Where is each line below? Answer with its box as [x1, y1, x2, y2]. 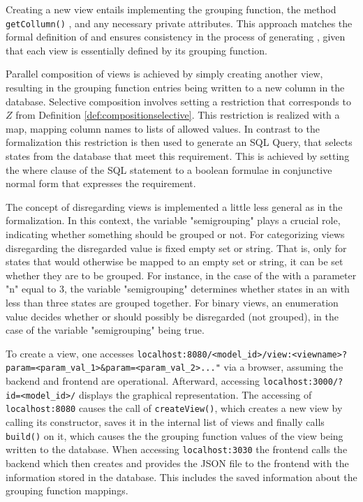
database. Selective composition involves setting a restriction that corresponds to [6, 94, 351, 108]
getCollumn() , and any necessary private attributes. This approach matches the [6, 15, 353, 30]
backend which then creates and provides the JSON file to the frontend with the [6, 455, 349, 470]
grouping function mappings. [6, 483, 128, 498]
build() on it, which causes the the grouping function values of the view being [6, 428, 343, 443]
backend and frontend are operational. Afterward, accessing [6, 374, 260, 388]
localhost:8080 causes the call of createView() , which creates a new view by [6, 401, 343, 415]
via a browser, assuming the [223, 360, 343, 374]
